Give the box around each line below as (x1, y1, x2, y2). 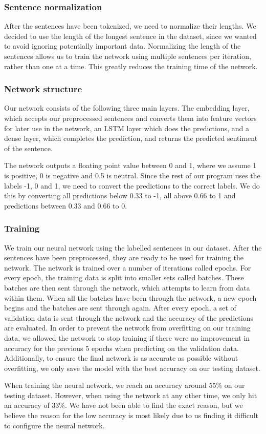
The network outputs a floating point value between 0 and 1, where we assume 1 (4, 160, 257, 171)
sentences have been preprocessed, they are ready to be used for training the (4, 252, 244, 263)
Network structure (4, 82, 82, 95)
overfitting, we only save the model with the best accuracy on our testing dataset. (4, 362, 260, 373)
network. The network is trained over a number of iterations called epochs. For (4, 262, 251, 273)
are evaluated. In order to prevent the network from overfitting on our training (4, 322, 251, 333)
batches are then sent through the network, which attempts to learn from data (4, 282, 250, 293)
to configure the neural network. (4, 420, 105, 430)
